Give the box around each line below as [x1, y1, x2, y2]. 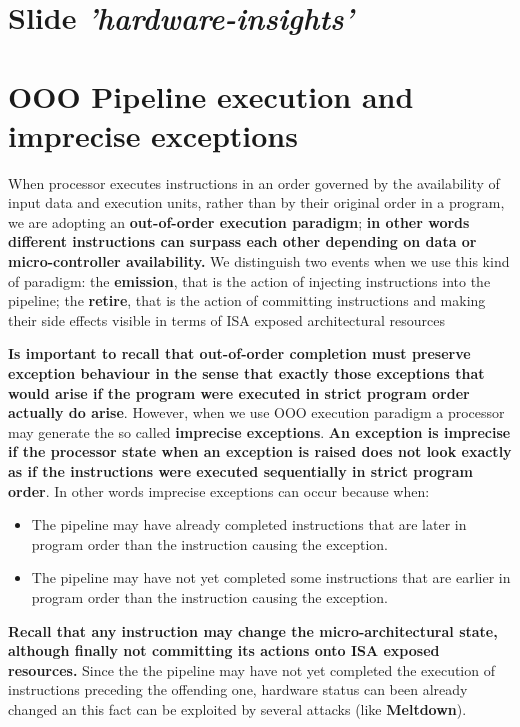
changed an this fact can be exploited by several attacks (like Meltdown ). [8, 698, 467, 719]
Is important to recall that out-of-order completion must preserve [8, 343, 471, 364]
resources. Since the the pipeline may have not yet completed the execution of [8, 659, 495, 680]
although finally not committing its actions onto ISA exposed [8, 640, 440, 661]
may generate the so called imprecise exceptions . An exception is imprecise [8, 421, 511, 442]
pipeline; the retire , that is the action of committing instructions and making [8, 290, 486, 311]
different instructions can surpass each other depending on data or [8, 231, 477, 252]
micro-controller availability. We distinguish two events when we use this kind [8, 251, 510, 272]
